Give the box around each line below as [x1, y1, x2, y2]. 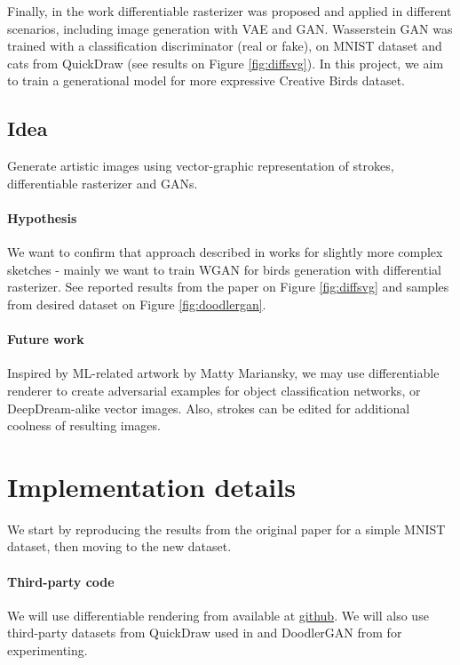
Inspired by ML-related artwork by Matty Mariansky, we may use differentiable [7, 364, 440, 382]
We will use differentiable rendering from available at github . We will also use [7, 605, 429, 624]
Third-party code [7, 572, 115, 590]
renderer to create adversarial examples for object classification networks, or [7, 381, 421, 399]
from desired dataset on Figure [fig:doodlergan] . [7, 294, 266, 313]
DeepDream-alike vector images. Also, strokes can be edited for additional [7, 398, 410, 417]
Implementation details [7, 468, 296, 504]
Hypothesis [7, 208, 77, 227]
